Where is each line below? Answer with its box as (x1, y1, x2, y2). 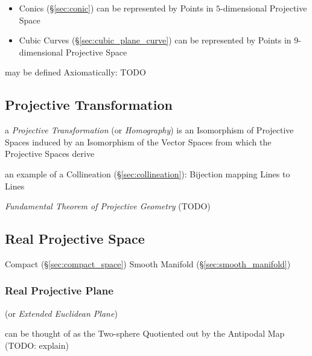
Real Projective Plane (5, 283, 113, 298)
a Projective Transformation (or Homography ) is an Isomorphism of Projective (5, 124, 294, 136)
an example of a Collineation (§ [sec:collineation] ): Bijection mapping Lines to (5, 167, 290, 180)
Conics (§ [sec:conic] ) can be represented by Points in (19, 2, 214, 14)
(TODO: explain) (5, 339, 69, 351)
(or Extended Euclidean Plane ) (5, 307, 118, 319)
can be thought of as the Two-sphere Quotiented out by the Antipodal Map (5, 327, 285, 340)
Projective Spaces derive (5, 147, 95, 160)
